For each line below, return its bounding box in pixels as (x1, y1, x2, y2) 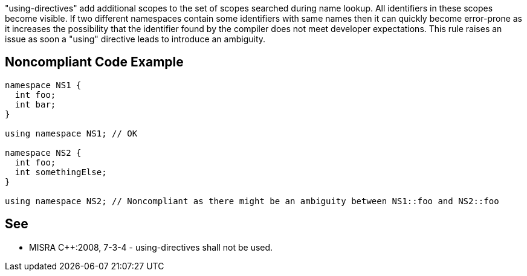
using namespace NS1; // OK (5, 128, 138, 138)
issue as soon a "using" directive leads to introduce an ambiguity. (5, 34, 266, 44)
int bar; (15, 99, 56, 109)
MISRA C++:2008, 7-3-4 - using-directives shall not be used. (29, 242, 273, 252)
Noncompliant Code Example (5, 54, 184, 70)
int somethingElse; (15, 167, 107, 177)
